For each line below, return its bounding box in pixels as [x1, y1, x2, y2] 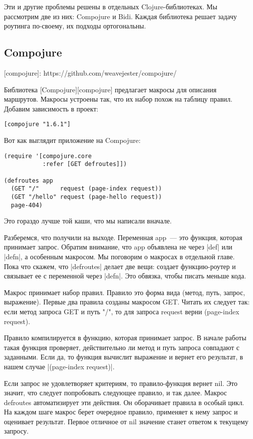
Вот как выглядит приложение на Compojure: [4, 135, 141, 145]
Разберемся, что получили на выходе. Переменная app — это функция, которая [4, 232, 243, 242]
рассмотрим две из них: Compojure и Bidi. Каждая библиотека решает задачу [4, 11, 237, 21]
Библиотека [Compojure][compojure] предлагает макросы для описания [4, 84, 217, 94]
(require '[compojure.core [4, 152, 92, 160]
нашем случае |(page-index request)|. [4, 361, 115, 371]
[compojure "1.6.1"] [4, 121, 71, 128]
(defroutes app [4, 177, 53, 184]
